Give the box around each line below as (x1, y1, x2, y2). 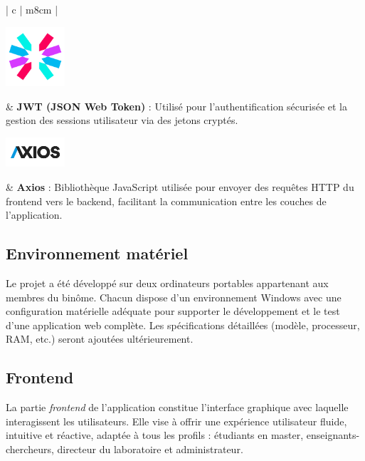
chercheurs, (6, 441, 54, 456)
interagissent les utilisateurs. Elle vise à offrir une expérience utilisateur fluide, (6, 413, 347, 428)
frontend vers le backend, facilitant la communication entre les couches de (6, 193, 327, 208)
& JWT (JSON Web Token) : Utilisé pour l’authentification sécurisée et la (6, 98, 348, 113)
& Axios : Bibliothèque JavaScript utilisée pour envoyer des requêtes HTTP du (6, 179, 354, 194)
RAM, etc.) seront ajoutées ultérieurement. (6, 331, 194, 346)
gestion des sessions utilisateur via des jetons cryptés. (6, 113, 238, 128)
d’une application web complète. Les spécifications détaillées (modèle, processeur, (6, 317, 360, 332)
